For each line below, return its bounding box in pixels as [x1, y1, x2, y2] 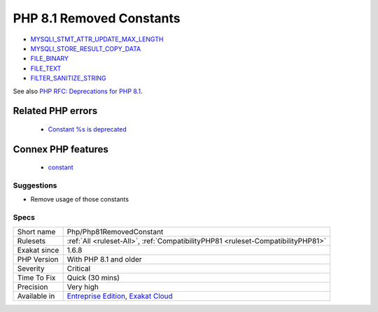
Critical [66, 263, 91, 273]
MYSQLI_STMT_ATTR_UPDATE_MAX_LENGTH [30, 35, 164, 43]
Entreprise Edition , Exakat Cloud [66, 291, 173, 301]
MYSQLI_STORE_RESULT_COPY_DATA [30, 44, 141, 52]
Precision [17, 282, 48, 292]
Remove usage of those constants [30, 195, 129, 204]
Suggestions [13, 180, 57, 190]
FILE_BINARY [30, 55, 69, 63]
